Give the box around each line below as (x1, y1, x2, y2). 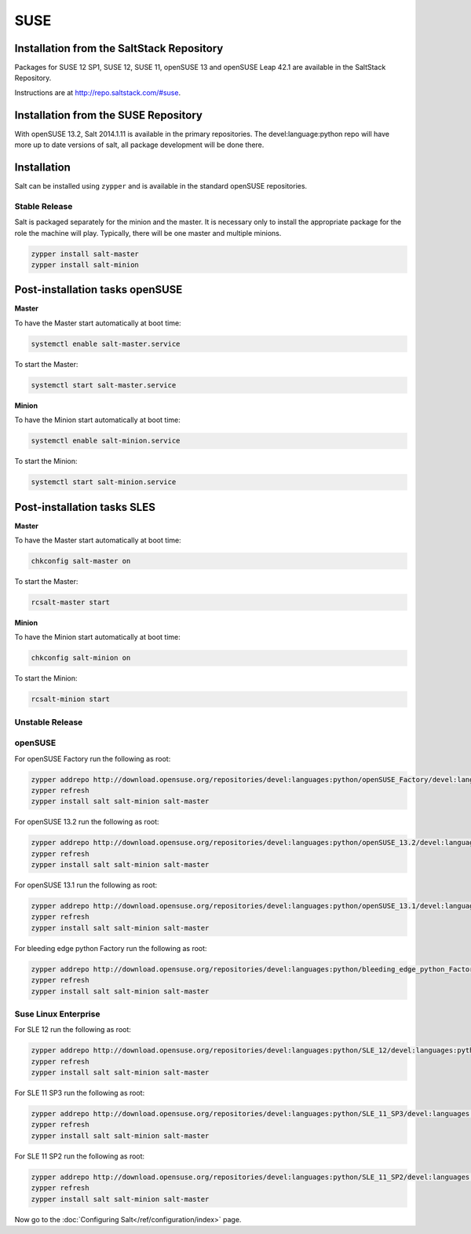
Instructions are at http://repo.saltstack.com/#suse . (14, 87, 181, 97)
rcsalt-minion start (31, 695, 110, 703)
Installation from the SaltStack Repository (14, 42, 224, 55)
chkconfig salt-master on (31, 556, 131, 565)
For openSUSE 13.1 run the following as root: (14, 880, 158, 890)
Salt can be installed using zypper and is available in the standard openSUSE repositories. (14, 182, 308, 191)
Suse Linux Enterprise (14, 1008, 100, 1019)
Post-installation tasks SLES (14, 500, 156, 514)
